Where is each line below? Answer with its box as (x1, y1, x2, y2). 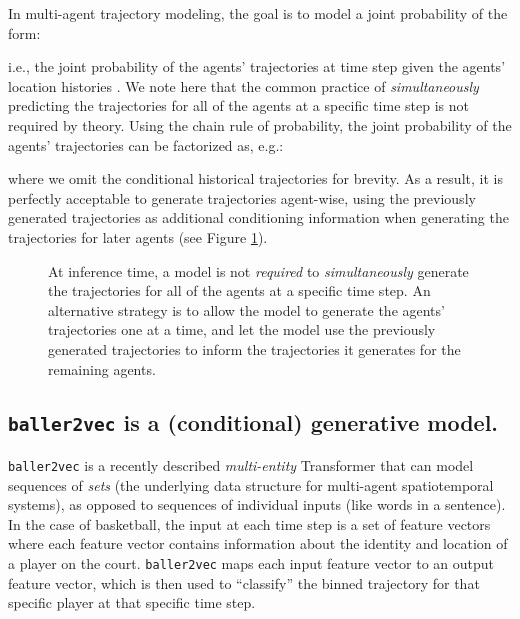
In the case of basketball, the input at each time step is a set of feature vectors (8, 513, 491, 534)
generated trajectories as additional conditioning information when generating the (8, 207, 509, 228)
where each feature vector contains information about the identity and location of (8, 533, 508, 554)
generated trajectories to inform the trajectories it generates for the (48, 338, 461, 359)
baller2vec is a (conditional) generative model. (8, 407, 499, 438)
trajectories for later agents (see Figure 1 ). (8, 226, 268, 247)
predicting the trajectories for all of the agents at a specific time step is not (8, 95, 469, 116)
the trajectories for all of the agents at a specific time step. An (48, 280, 431, 301)
